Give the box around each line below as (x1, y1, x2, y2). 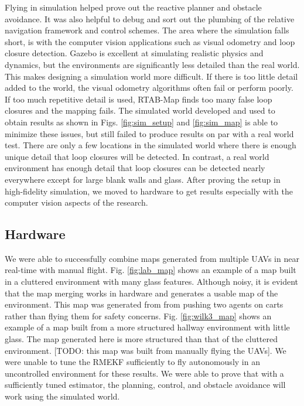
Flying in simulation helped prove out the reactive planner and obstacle (5, 1, 262, 13)
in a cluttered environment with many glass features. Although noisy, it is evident (5, 275, 299, 288)
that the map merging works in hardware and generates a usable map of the (5, 286, 278, 299)
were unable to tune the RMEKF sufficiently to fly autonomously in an (5, 356, 260, 368)
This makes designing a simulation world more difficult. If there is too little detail (5, 70, 298, 82)
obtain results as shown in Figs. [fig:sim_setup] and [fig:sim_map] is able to (5, 115, 278, 128)
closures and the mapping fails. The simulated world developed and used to (5, 104, 275, 117)
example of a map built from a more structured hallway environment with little (5, 321, 290, 333)
